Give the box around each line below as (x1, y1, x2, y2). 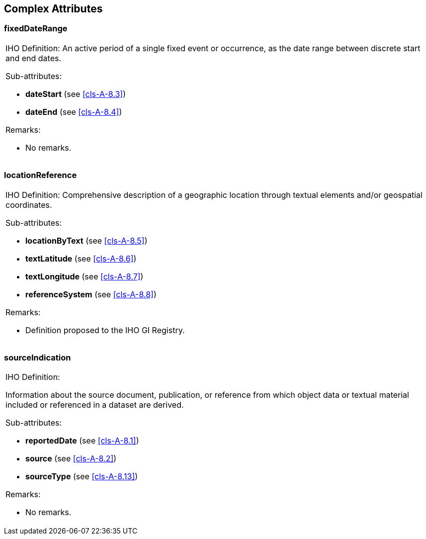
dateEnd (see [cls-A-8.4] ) (25, 106, 122, 117)
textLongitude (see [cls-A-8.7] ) (25, 271, 144, 281)
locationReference (4, 170, 77, 180)
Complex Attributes (4, 2, 103, 15)
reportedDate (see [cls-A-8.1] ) (25, 436, 139, 446)
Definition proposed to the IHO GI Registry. (25, 325, 185, 335)
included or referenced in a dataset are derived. (5, 400, 184, 410)
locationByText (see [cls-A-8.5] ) (25, 235, 148, 246)
